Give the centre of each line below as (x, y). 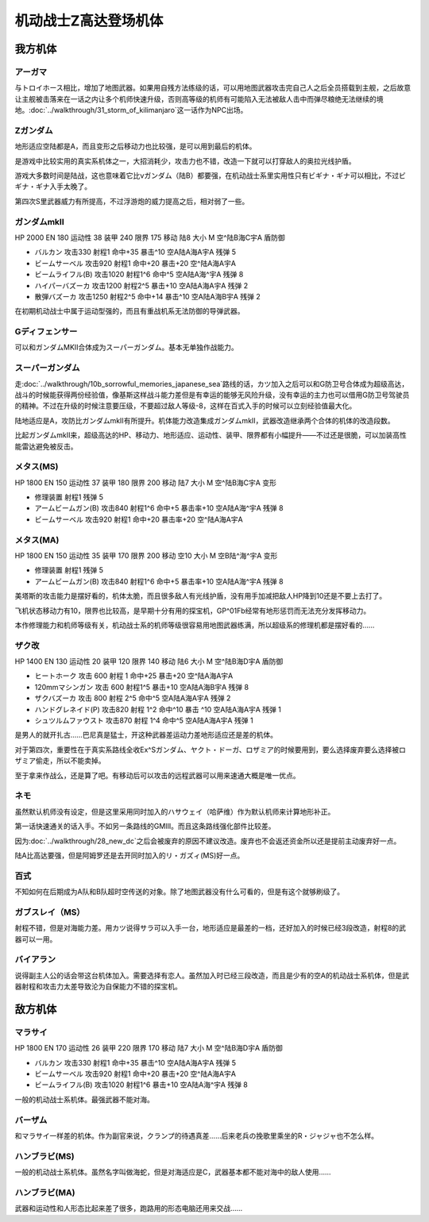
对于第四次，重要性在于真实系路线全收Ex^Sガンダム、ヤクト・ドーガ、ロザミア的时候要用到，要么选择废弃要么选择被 (207, 750)
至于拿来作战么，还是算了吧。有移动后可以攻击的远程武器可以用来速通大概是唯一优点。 (157, 775)
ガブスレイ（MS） (50, 912)
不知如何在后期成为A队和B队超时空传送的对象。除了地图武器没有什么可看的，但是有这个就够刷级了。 (180, 892)
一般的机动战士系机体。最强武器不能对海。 (84, 1099)
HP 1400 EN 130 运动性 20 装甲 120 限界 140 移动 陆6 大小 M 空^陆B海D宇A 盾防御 (149, 661)
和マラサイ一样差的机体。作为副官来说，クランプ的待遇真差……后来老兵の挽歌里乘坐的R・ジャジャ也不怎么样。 (197, 1135)
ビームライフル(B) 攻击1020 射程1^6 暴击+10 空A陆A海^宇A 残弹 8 (141, 1085)
